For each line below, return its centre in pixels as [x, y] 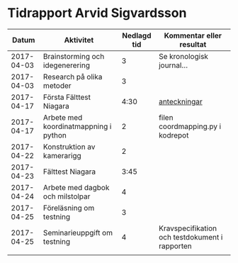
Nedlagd [137, 35]
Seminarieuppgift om [78, 233]
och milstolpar [67, 196]
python [55, 135]
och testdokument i [191, 237]
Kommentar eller [193, 35]
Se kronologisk [183, 56]
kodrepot [174, 135]
